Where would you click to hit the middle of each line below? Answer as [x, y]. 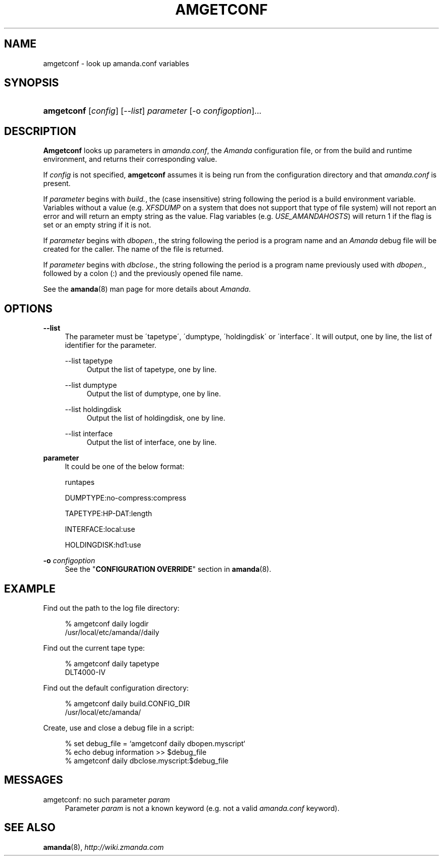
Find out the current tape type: [94, 648]
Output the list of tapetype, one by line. [152, 370]
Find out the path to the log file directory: [111, 608]
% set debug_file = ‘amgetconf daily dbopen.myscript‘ [155, 743]
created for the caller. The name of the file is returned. [134, 249]
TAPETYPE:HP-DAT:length [108, 514]
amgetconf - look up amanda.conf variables [116, 63]
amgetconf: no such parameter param [107, 799]
